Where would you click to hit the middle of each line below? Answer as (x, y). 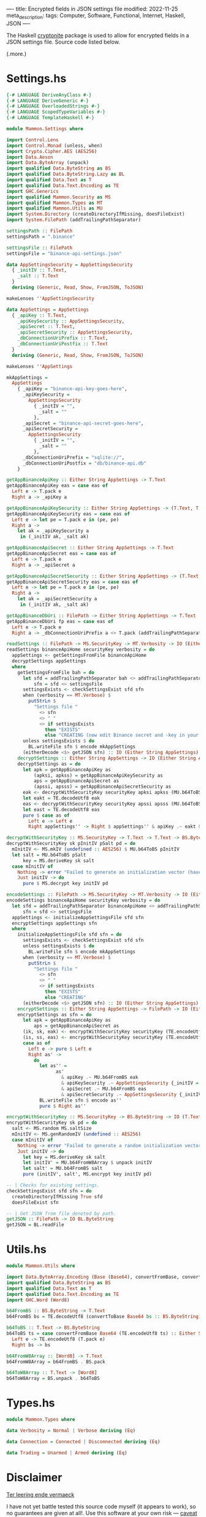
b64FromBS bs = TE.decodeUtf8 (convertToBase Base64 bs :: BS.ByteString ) (104, 1317)
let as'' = (53, 1066)
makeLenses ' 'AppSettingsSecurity (51, 298)
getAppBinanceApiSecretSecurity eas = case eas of (72, 582)
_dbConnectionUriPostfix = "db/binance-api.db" (85, 463)
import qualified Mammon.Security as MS (59, 197)
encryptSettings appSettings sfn (55, 923)
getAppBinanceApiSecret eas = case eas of (61, 554)
